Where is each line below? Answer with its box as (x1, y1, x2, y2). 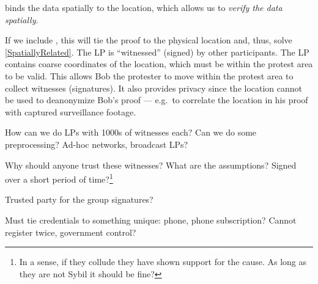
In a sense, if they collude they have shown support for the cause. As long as (19, 255, 306, 268)
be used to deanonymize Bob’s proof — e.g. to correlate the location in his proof (5, 93, 308, 106)
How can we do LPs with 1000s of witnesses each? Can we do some (5, 126, 257, 139)
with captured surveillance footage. (5, 105, 136, 118)
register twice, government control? (5, 225, 136, 238)
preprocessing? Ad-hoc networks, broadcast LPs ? (5, 137, 188, 150)
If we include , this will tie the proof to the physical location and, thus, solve (5, 34, 292, 46)
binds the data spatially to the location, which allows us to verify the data (5, 1, 283, 13)
